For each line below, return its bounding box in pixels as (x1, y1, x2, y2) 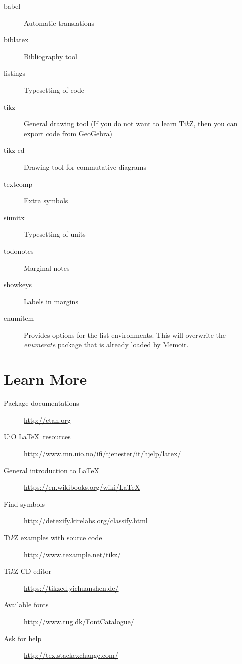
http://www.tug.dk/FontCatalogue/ (24, 616, 134, 626)
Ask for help (4, 633, 42, 643)
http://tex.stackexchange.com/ (24, 650, 118, 660)
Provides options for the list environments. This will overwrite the (24, 329, 226, 340)
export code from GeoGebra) (24, 128, 112, 138)
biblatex (4, 34, 29, 45)
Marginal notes (24, 262, 70, 273)
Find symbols (4, 498, 45, 509)
